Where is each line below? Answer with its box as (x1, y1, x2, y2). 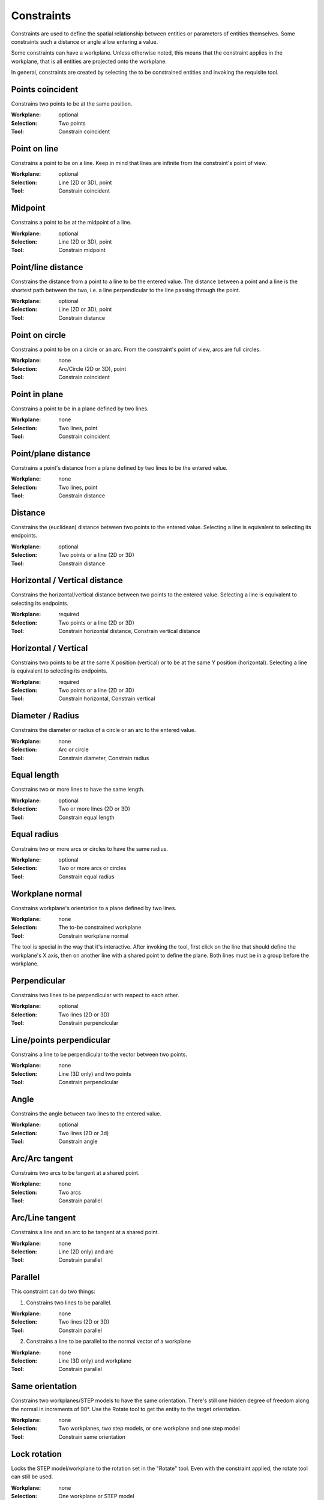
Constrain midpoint (58, 247, 106, 254)
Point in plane (11, 389, 64, 399)
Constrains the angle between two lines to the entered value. (11, 1110, 162, 1117)
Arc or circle (58, 746, 89, 753)
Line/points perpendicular (11, 1035, 111, 1045)
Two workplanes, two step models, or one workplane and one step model (58, 1425, 240, 1432)
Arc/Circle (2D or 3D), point (58, 365, 127, 372)
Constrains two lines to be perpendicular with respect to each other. (11, 991, 179, 998)
